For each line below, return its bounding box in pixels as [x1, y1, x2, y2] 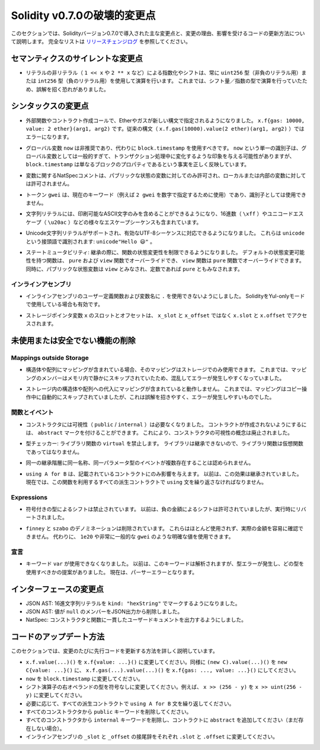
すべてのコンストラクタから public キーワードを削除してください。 [25, 708, 192, 716]
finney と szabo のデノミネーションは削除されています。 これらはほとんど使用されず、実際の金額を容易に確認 [25, 524, 299, 531]
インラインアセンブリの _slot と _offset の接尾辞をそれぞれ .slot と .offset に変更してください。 [25, 733, 279, 740]
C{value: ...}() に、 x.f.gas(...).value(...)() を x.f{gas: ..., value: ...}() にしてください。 [25, 667, 299, 674]
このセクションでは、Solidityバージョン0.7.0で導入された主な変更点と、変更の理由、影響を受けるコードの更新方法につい [11, 30, 305, 37]
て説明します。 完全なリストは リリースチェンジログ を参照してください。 [11, 37, 191, 45]
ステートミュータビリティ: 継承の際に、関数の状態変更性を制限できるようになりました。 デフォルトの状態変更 [25, 249, 295, 255]
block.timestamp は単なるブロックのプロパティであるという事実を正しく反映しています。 [25, 161, 250, 168]
